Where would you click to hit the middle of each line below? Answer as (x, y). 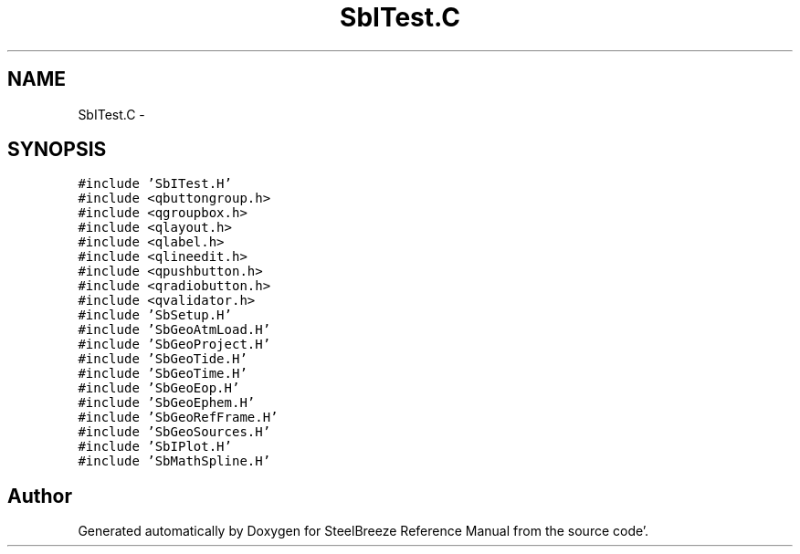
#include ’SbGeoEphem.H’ (167, 403)
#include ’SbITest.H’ (155, 184)
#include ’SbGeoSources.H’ (174, 432)
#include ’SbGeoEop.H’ (159, 388)
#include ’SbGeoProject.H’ (174, 345)
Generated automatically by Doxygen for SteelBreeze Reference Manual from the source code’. (363, 531)
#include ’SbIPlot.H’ (155, 447)
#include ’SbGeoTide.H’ (163, 359)
